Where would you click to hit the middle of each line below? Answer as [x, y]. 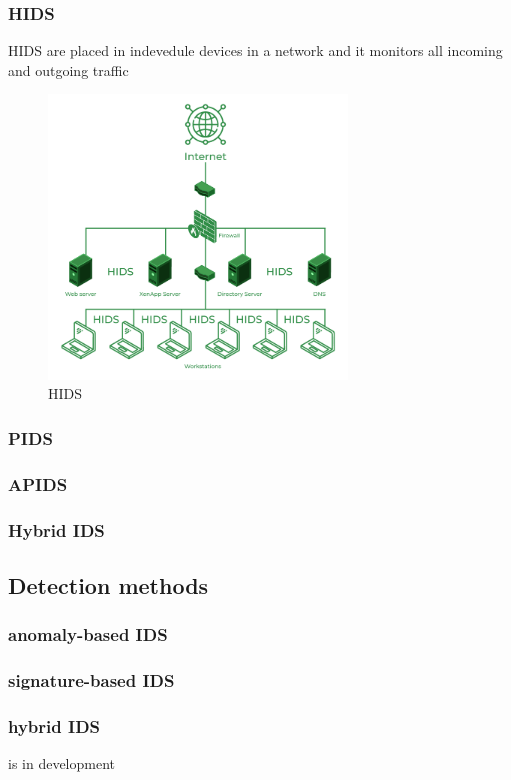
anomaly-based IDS [88, 634]
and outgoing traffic [68, 69]
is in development [62, 763]
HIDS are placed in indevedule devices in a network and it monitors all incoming [255, 50]
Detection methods [108, 584]
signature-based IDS [91, 680]
